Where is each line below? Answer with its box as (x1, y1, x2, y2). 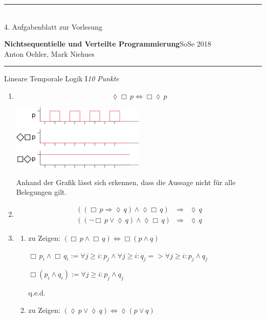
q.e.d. (28, 287, 46, 298)
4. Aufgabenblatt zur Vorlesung (4, 21, 102, 32)
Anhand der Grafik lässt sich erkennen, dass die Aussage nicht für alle (16, 176, 236, 187)
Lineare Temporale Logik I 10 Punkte (4, 73, 119, 84)
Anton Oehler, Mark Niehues (4, 48, 95, 59)
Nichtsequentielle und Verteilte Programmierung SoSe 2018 (4, 38, 211, 49)
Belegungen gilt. (16, 187, 67, 197)
